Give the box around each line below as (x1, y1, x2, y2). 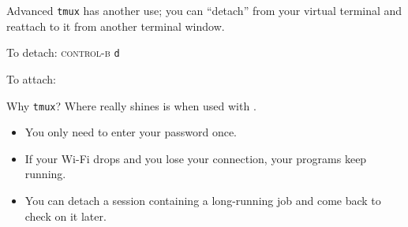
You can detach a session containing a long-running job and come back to (24, 192, 381, 208)
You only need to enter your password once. (24, 124, 238, 140)
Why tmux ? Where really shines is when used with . (6, 97, 256, 113)
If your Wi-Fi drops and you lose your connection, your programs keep (24, 150, 367, 166)
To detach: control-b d (6, 44, 120, 61)
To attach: (6, 70, 56, 87)
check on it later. (24, 207, 107, 224)
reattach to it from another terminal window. (6, 17, 225, 34)
